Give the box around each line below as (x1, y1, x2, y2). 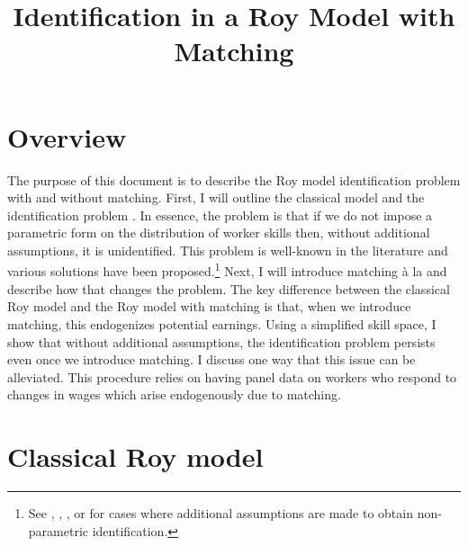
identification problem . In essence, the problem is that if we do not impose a (7, 205, 433, 224)
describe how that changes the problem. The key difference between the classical (7, 279, 450, 298)
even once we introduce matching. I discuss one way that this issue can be (7, 350, 416, 369)
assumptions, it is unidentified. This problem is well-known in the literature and (7, 240, 448, 259)
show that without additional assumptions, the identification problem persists (7, 332, 436, 351)
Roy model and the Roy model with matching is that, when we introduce (7, 297, 411, 316)
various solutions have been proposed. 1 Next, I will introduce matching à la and (7, 259, 447, 281)
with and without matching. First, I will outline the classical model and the (7, 188, 425, 207)
